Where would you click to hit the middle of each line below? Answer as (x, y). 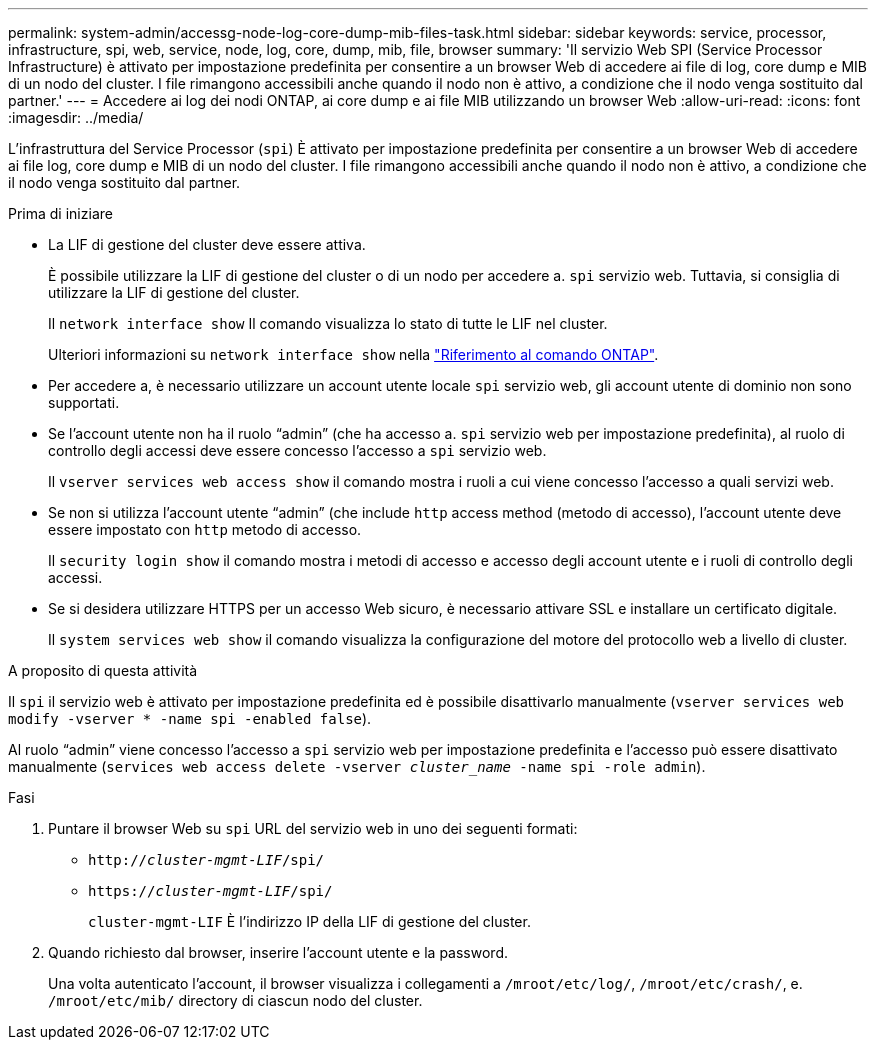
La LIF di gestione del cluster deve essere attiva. (207, 244)
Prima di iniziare (60, 213)
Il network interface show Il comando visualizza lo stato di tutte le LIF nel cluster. (328, 323)
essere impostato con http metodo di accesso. (205, 529)
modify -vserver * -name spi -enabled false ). (190, 718)
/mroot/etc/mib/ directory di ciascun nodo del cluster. (235, 1000)
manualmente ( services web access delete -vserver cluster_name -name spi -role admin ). (357, 766)
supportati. (84, 402)
